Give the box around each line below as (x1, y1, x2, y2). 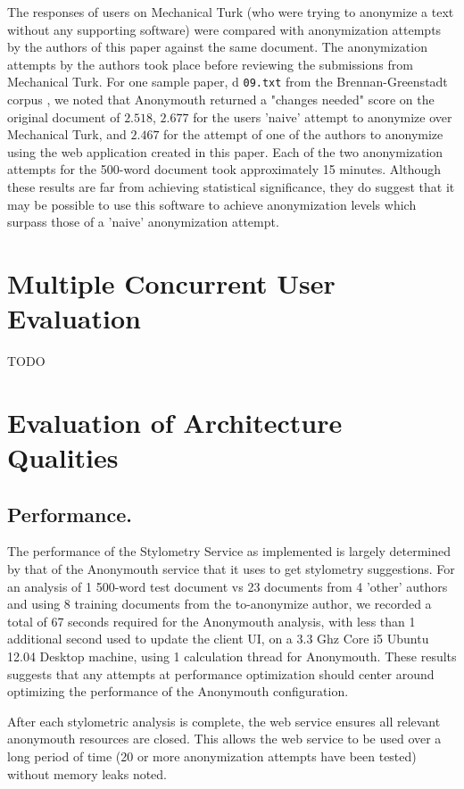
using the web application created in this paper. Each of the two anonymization (7, 142, 443, 161)
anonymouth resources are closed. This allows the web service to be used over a (7, 729, 442, 748)
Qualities (7, 439, 119, 476)
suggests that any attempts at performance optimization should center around (7, 664, 435, 683)
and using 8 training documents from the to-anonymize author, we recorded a (7, 594, 432, 613)
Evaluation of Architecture (7, 403, 343, 440)
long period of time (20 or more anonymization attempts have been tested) (7, 746, 417, 765)
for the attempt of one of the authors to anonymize (163, 125, 443, 144)
